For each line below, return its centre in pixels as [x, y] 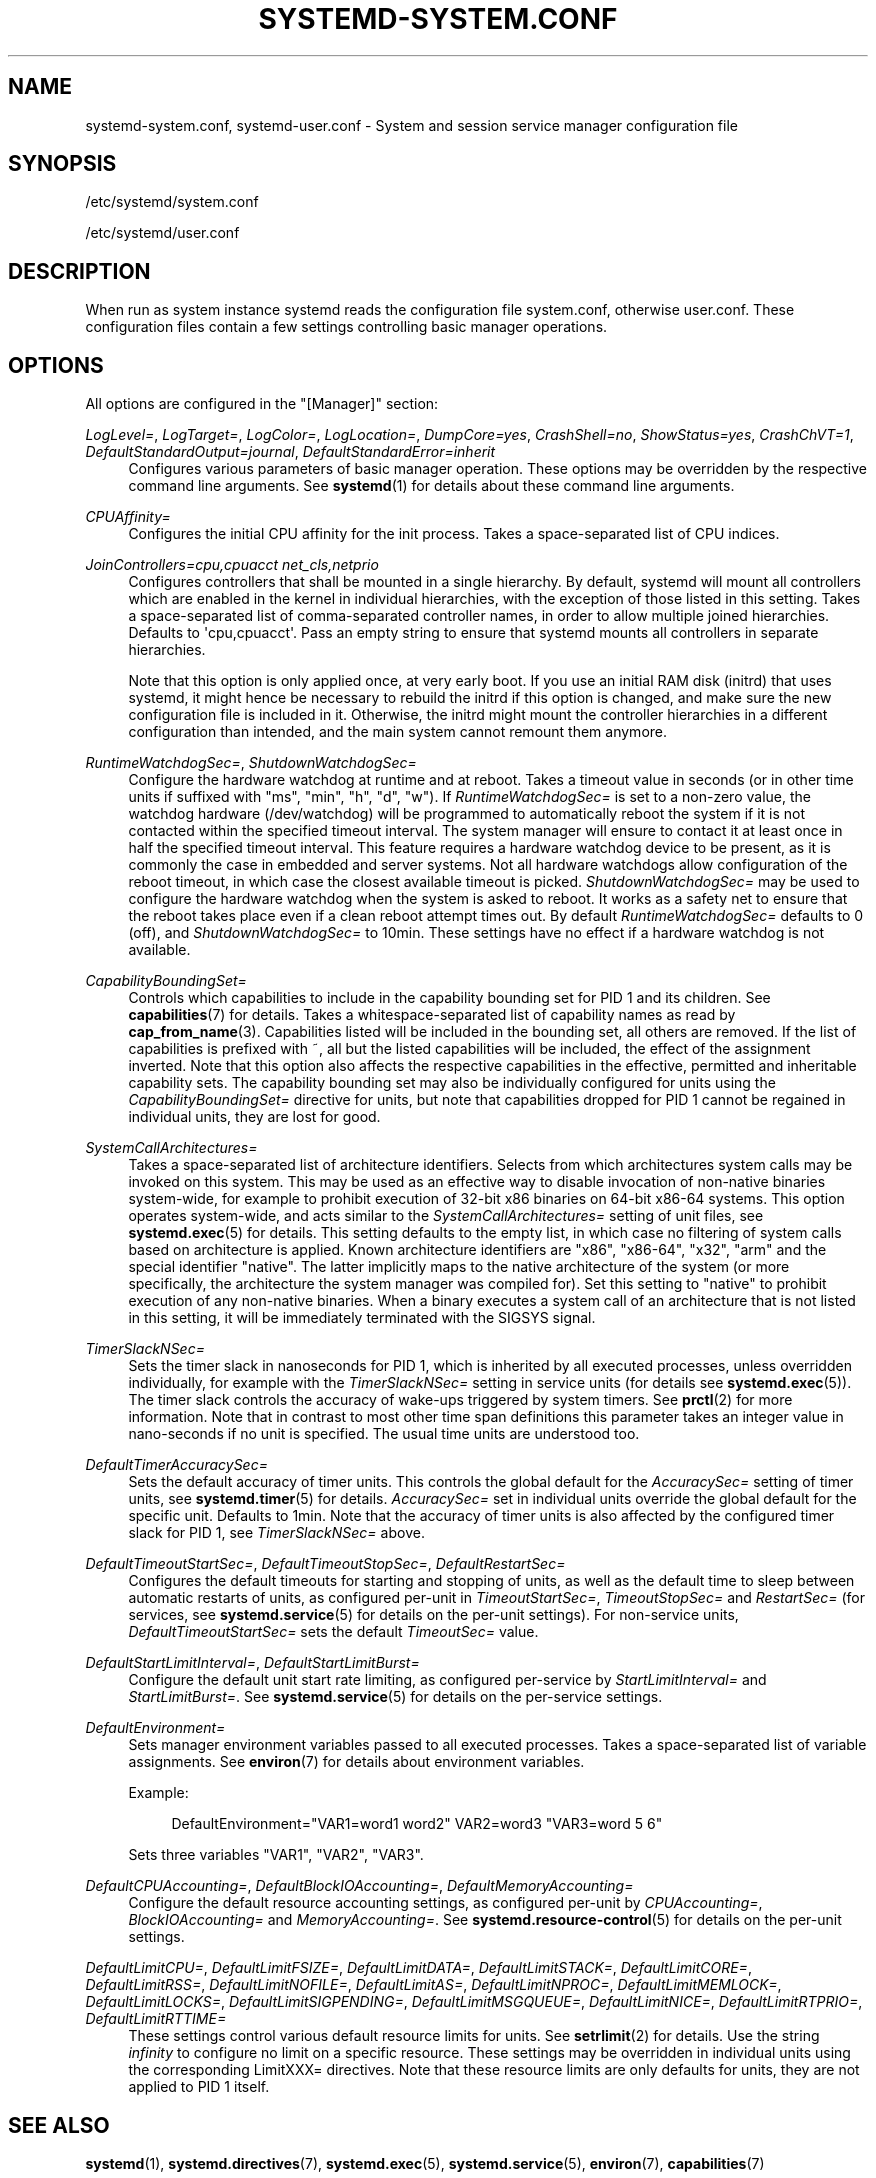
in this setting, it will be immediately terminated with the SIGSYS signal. [362, 1318]
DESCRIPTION [79, 271]
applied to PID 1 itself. [199, 2087]
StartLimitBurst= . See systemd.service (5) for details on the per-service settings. [395, 1697]
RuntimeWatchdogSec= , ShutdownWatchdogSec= [251, 763]
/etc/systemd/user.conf [162, 233]
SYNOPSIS [62, 164]
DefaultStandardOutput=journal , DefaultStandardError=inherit [290, 452]
